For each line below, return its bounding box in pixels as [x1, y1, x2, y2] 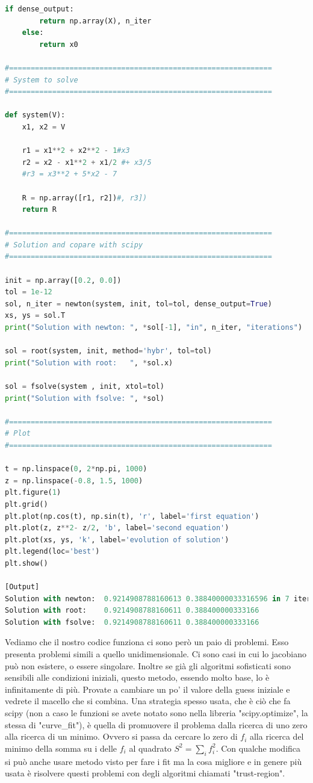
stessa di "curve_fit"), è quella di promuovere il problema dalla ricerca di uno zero [5, 718, 308, 731]
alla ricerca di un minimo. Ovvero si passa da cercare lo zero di [5, 730, 238, 743]
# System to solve [5, 75, 78, 84]
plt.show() [5, 559, 48, 568]
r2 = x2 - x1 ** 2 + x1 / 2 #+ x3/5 [22, 158, 152, 167]
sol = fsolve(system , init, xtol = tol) [5, 382, 164, 391]
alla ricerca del [249, 730, 304, 743]
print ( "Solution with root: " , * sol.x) [5, 358, 173, 367]
